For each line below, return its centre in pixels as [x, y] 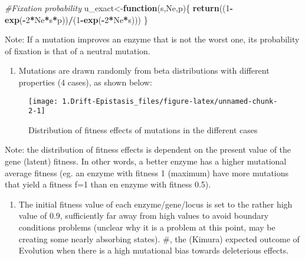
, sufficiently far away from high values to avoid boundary [164, 215]
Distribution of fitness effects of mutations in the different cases [143, 129]
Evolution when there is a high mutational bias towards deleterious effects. [154, 250]
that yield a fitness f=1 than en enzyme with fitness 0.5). [108, 184]
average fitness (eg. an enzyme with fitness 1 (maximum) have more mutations [147, 172]
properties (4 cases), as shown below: [85, 82]
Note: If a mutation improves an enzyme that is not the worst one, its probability [152, 39]
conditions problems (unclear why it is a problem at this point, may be [147, 227]
